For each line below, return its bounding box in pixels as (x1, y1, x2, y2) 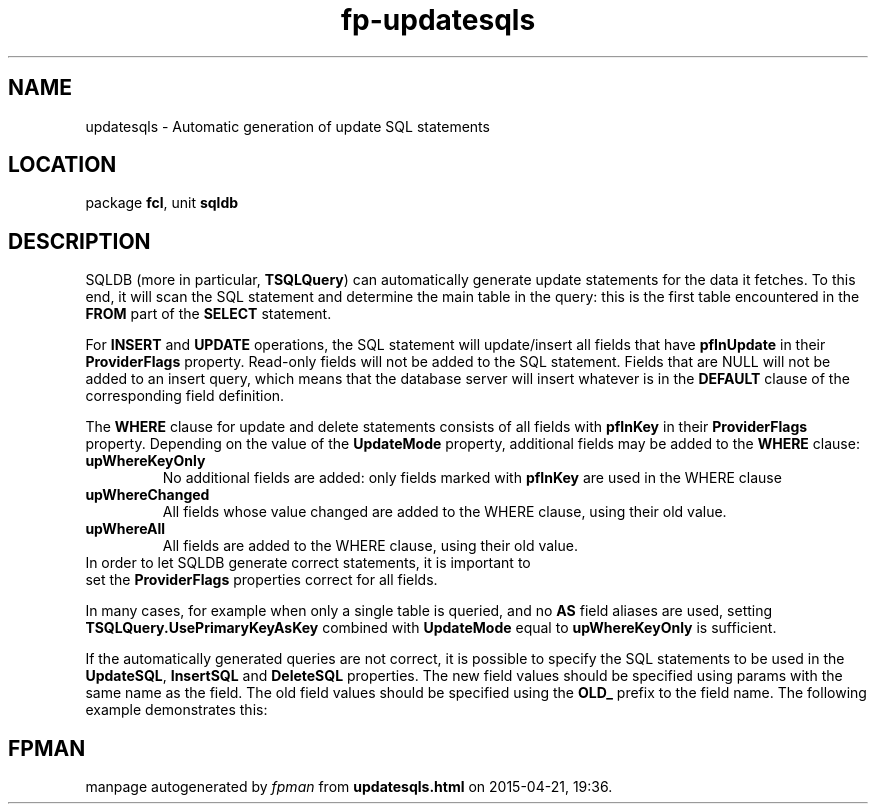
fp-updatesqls (340, 3, 536, 37)
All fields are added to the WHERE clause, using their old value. (162, 537, 578, 555)
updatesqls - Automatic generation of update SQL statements (85, 117, 490, 135)
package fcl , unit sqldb (85, 194, 239, 212)
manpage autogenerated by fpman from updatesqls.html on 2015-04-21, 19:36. (85, 778, 613, 796)
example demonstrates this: (85, 701, 268, 719)
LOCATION (8, 152, 117, 178)
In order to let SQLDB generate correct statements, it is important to (85, 554, 531, 572)
